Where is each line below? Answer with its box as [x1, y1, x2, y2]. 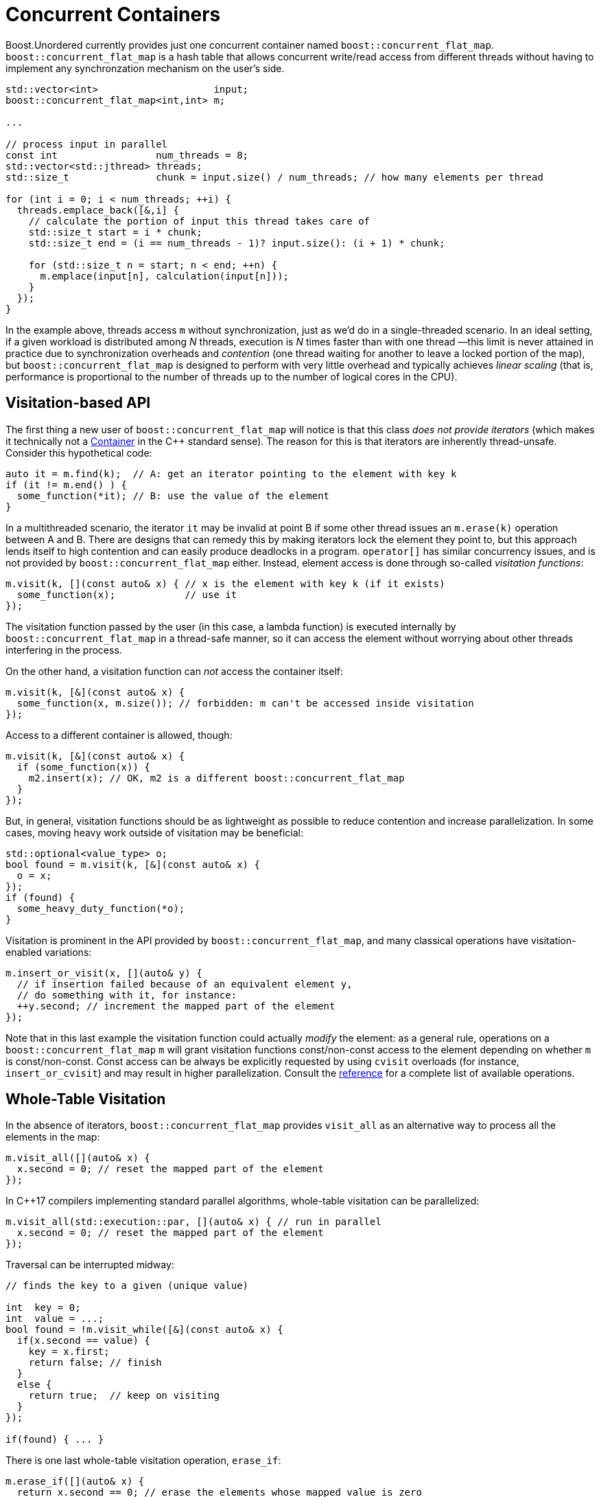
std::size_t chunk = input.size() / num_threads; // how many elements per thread [5, 171, 543, 183]
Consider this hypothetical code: [5, 446, 152, 459]
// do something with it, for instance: [16, 989, 237, 1001]
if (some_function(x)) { [16, 761, 150, 773]
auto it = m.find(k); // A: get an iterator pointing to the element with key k [5, 468, 457, 479]
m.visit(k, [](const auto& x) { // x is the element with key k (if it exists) [5, 578, 445, 589]
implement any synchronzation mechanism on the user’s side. [5, 62, 285, 74]
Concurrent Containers [5, 3, 221, 26]
